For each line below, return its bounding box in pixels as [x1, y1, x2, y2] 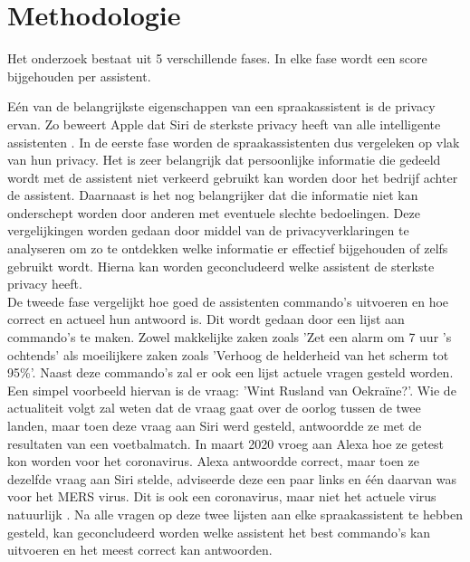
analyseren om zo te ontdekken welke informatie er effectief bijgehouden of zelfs [7, 239, 448, 258]
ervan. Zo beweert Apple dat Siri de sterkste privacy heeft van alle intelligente [7, 114, 441, 133]
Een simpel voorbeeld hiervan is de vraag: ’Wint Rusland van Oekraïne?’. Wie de [7, 380, 456, 399]
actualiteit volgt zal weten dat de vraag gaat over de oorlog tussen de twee [7, 398, 421, 417]
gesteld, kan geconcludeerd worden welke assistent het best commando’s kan [7, 522, 431, 541]
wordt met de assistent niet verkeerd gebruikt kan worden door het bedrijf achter [7, 167, 458, 186]
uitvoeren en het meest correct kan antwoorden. [7, 540, 273, 559]
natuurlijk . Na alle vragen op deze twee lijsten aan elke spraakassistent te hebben [7, 504, 463, 523]
